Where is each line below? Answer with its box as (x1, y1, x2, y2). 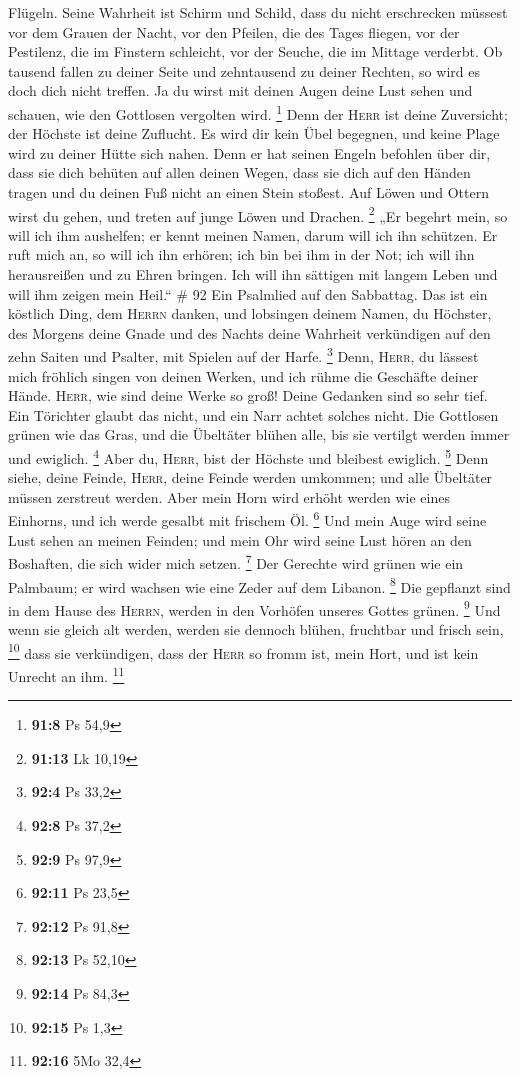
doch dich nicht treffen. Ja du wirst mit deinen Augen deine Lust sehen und (8, 80, 473, 101)
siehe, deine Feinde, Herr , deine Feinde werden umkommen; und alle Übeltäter (8, 467, 493, 488)
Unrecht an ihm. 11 (8, 662, 125, 686)
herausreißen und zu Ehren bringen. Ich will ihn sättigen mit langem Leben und (8, 264, 498, 285)
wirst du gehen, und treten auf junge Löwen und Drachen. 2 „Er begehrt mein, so (8, 202, 508, 226)
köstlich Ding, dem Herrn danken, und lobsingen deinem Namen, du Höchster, (8, 303, 492, 324)
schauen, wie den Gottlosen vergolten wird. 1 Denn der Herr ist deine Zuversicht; (8, 100, 508, 124)
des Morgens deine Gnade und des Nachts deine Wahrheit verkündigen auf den (8, 322, 491, 343)
